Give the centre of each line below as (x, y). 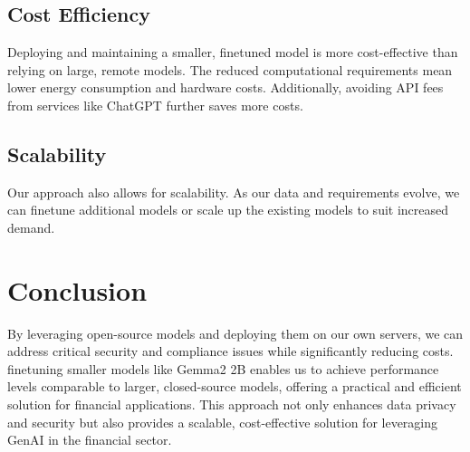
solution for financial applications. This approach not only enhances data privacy (232, 404)
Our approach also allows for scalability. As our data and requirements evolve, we (234, 192)
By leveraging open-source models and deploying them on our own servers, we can (235, 333)
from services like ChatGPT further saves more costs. (155, 105)
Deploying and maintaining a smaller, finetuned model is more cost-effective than (233, 52)
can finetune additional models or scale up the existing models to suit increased (228, 210)
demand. (31, 227)
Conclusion (77, 289)
